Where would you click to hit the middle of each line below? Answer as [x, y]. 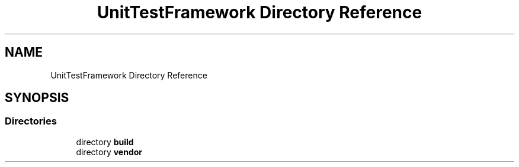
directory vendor [109, 152]
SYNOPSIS [37, 98]
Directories [31, 121]
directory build [105, 142]
